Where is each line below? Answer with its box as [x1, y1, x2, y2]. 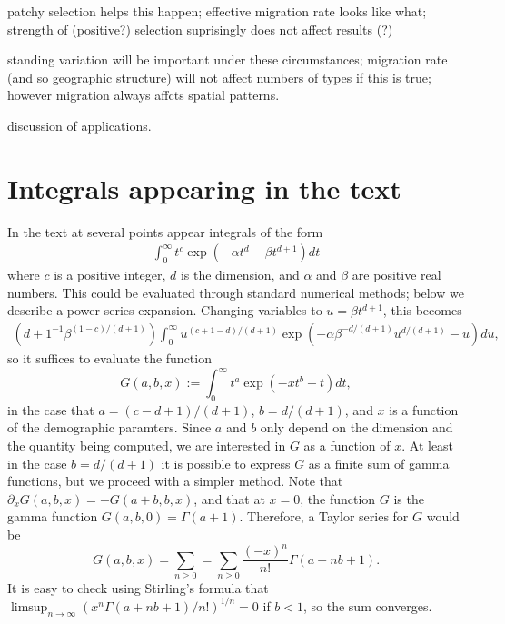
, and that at [193, 489, 265, 508]
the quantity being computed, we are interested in [7, 436, 286, 454]
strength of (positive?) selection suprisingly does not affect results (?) [7, 19, 393, 38]
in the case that [7, 400, 94, 419]
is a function [389, 400, 459, 419]
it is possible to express [161, 453, 291, 472]
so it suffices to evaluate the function [7, 348, 212, 367]
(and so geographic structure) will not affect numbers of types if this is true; [7, 67, 431, 86]
